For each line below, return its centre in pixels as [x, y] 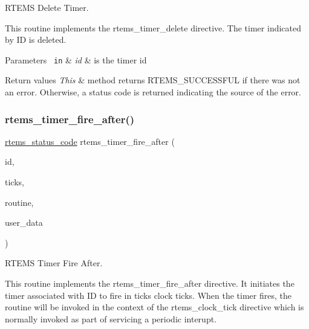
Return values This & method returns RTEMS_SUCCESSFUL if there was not [153, 80]
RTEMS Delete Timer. [47, 7]
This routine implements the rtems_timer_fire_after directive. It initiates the [150, 283]
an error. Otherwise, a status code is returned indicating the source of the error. [153, 92]
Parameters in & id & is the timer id [76, 59]
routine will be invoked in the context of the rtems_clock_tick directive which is [154, 307]
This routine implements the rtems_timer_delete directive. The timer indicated [153, 27]
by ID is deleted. [36, 40]
